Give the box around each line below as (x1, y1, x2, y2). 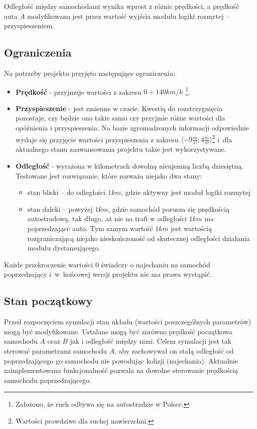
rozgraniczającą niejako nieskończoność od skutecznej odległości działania (27, 233, 250, 243)
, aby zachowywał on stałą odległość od (114, 345, 234, 356)
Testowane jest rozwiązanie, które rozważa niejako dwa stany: (15, 170, 202, 181)
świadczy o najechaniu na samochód (101, 259, 211, 269)
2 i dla (212, 132, 232, 144)
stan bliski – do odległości (27, 187, 106, 197)
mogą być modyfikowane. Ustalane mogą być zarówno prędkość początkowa (4, 326, 233, 336)
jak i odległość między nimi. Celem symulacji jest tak (70, 336, 232, 346)
